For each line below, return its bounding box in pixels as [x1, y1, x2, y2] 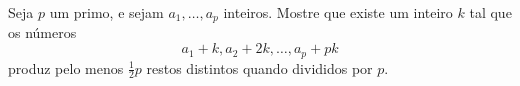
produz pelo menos [8, 57, 124, 78]
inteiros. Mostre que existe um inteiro [223, 2, 453, 22]
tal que [469, 2, 512, 22]
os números [8, 22, 77, 43]
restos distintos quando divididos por [146, 57, 373, 78]
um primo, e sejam [49, 2, 164, 22]
